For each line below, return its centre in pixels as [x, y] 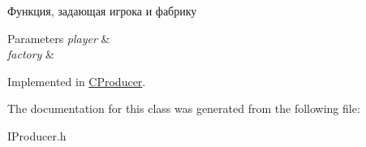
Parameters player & [59, 38]
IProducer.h [37, 135]
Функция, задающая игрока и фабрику [102, 11]
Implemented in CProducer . [77, 81]
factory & [31, 54]
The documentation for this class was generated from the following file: [184, 108]
